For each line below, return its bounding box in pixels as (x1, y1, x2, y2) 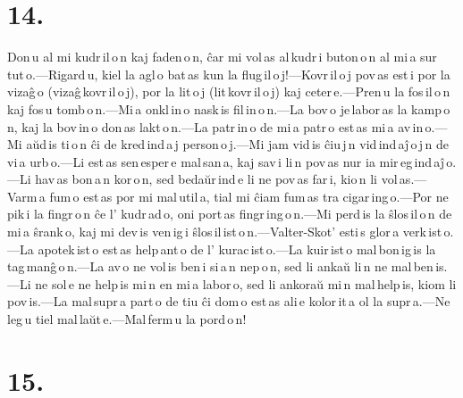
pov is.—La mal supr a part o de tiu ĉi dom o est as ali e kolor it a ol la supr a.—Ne (7, 292, 450, 311)
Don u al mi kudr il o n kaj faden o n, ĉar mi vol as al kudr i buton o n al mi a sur (7, 47, 437, 66)
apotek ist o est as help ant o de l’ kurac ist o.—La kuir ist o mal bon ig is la (38, 239, 436, 258)
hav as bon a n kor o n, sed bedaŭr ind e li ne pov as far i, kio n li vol (35, 170, 398, 188)
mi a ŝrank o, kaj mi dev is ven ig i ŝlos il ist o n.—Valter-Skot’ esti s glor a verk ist (7, 222, 442, 241)
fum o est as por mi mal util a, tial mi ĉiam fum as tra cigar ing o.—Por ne (49, 187, 449, 205)
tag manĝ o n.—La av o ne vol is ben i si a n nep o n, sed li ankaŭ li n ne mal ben (7, 257, 434, 276)
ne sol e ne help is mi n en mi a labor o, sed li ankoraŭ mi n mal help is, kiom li (35, 274, 457, 293)
